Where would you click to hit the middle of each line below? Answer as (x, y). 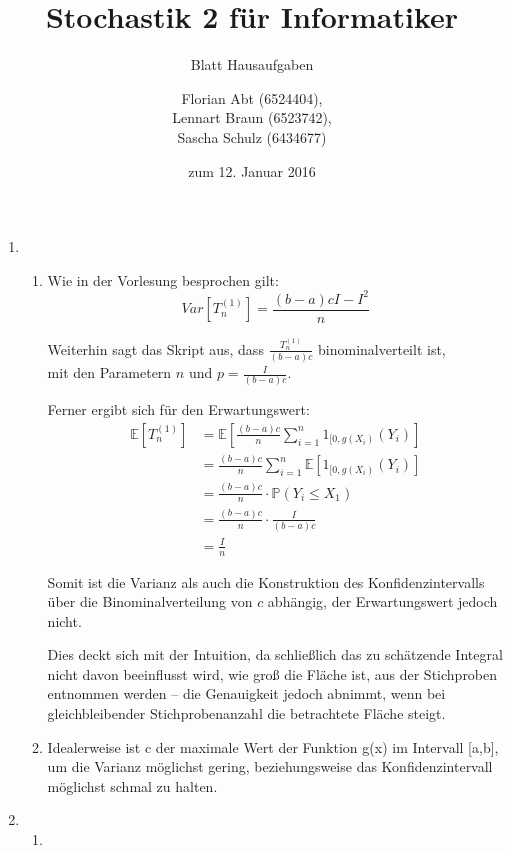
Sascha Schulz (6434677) (252, 136)
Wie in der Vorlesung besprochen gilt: (163, 279)
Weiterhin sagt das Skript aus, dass (155, 348)
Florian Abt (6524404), (252, 97)
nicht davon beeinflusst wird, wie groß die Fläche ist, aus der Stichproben (272, 673)
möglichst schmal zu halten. (132, 785)
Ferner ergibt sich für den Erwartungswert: (178, 409)
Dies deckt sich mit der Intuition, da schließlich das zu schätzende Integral (275, 654)
